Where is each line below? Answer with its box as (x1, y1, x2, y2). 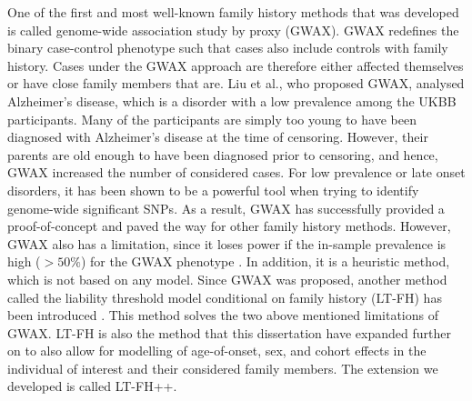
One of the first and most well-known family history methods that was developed (7, 3, 459, 21)
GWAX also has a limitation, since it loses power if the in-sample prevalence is (7, 234, 447, 253)
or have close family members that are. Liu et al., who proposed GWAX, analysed (7, 74, 465, 93)
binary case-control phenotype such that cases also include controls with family (7, 38, 448, 57)
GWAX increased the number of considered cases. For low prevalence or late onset (7, 163, 466, 182)
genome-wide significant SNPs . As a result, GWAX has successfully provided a (7, 198, 445, 217)
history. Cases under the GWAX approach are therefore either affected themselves (7, 55, 464, 75)
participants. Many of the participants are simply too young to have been (7, 109, 417, 128)
